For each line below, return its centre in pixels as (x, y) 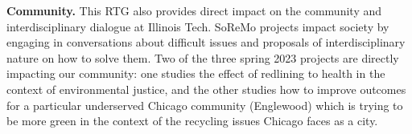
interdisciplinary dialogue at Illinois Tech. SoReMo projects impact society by (198, 26)
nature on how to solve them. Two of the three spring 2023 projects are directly (203, 57)
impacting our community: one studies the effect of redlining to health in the (196, 73)
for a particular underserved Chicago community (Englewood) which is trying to (205, 105)
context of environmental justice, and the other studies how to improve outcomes (206, 89)
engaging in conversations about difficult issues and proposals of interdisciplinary (206, 42)
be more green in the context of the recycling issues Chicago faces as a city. (192, 121)
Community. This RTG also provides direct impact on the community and (194, 10)
